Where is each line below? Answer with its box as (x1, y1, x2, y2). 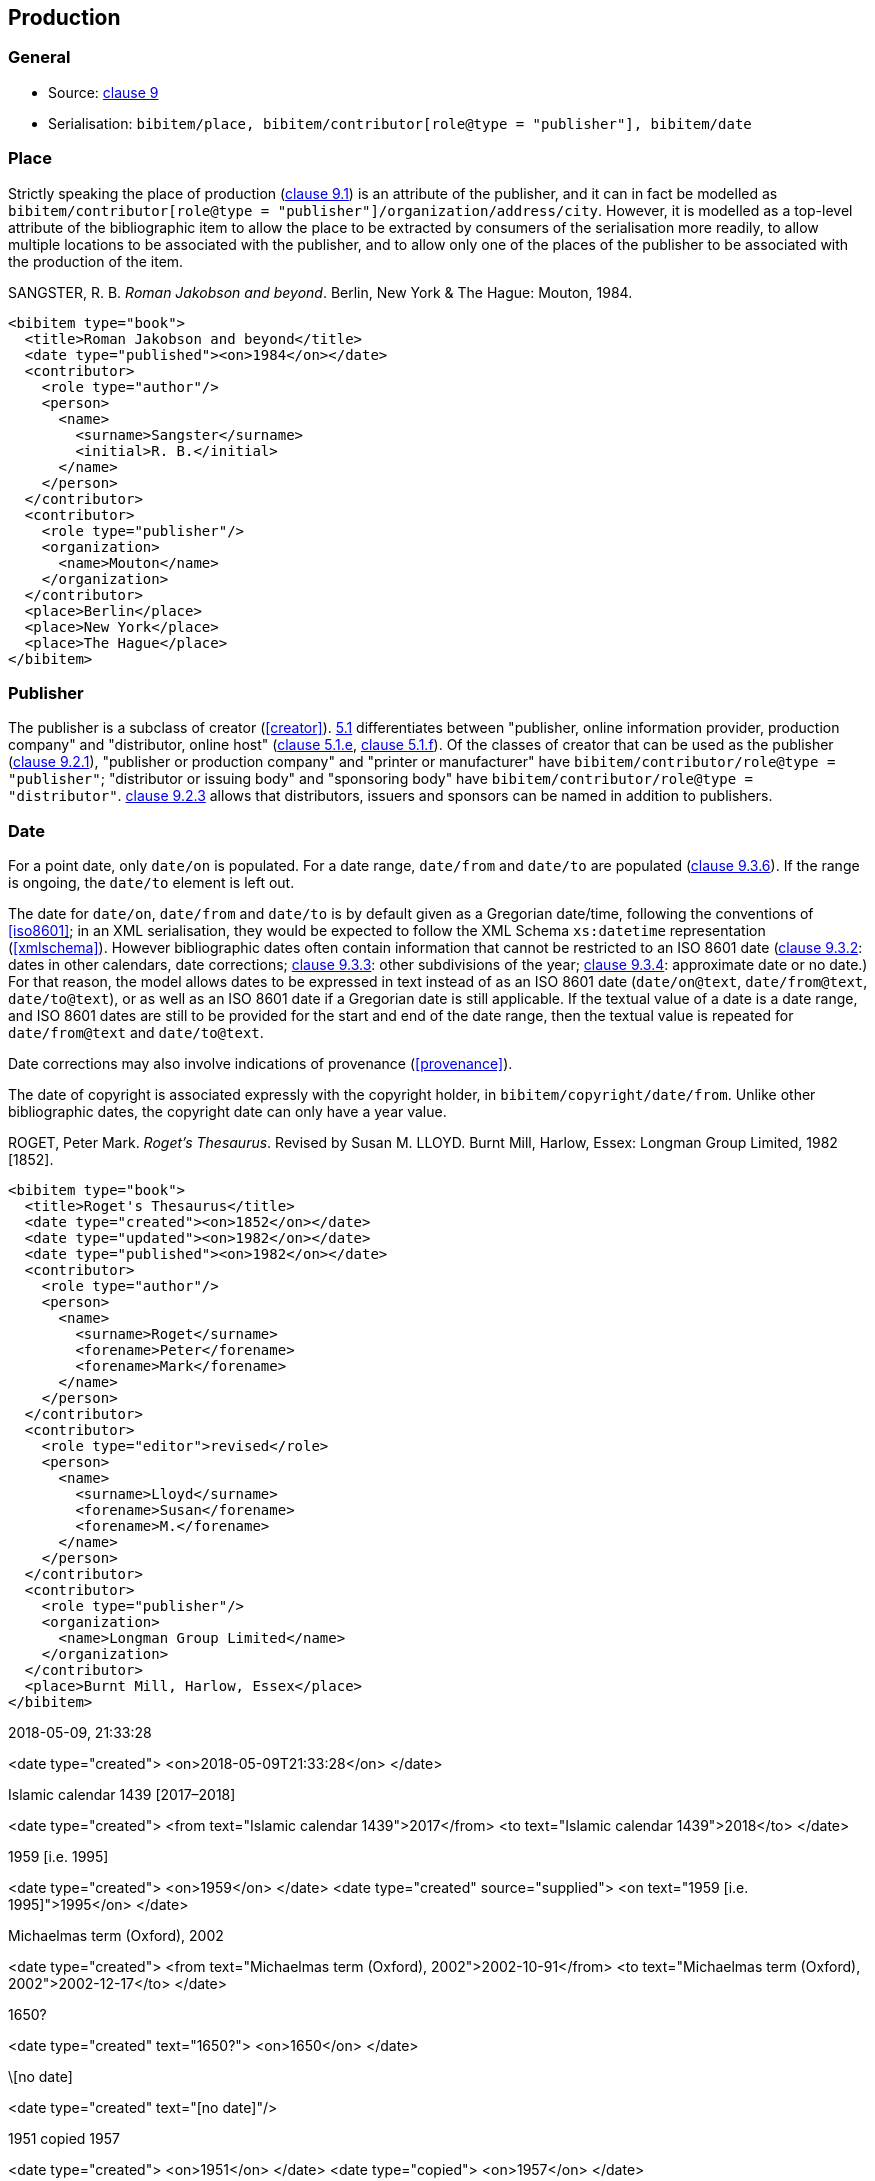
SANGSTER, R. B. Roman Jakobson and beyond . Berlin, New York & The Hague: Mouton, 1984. (8, 283, 633, 301)
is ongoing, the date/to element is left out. (8, 874, 295, 892)
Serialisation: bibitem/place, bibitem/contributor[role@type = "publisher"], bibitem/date (48, 114, 752, 132)
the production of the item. (8, 252, 184, 270)
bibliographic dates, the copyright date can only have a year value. (8, 1103, 447, 1121)
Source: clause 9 (48, 83, 159, 101)
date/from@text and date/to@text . (8, 1024, 264, 1042)
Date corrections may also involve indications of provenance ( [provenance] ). (8, 1055, 513, 1073)
